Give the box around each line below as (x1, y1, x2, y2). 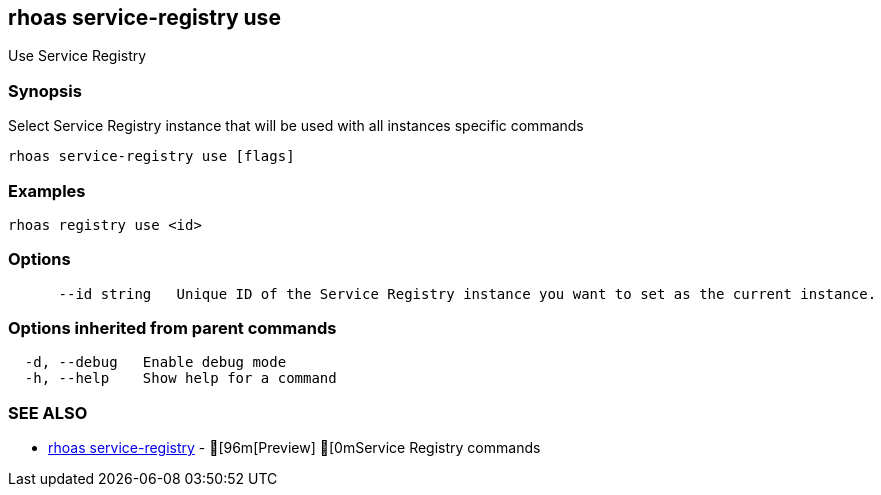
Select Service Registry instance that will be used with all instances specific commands (8, 117, 584, 135)
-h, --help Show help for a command (24, 370, 337, 387)
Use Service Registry (8, 47, 147, 65)
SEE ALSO (8, 402, 88, 423)
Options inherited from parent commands (8, 318, 337, 339)
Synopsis (8, 80, 82, 101)
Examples (8, 180, 86, 201)
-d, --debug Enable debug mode (24, 354, 287, 371)
